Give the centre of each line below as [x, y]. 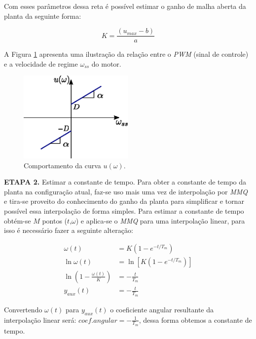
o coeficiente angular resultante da [162, 309]
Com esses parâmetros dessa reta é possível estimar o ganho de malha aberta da [125, 6]
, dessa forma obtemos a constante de [195, 320]
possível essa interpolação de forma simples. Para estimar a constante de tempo [124, 211]
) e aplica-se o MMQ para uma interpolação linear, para [160, 220]
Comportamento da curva [62, 165]
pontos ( [55, 220]
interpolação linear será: [40, 320]
